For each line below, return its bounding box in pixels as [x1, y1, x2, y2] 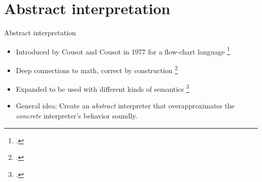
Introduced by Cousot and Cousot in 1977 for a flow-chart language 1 [16, 44, 230, 56]
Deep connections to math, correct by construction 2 [16, 63, 178, 75]
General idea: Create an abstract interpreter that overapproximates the [16, 100, 235, 111]
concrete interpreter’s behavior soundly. [16, 110, 138, 121]
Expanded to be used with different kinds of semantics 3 [16, 82, 189, 94]
